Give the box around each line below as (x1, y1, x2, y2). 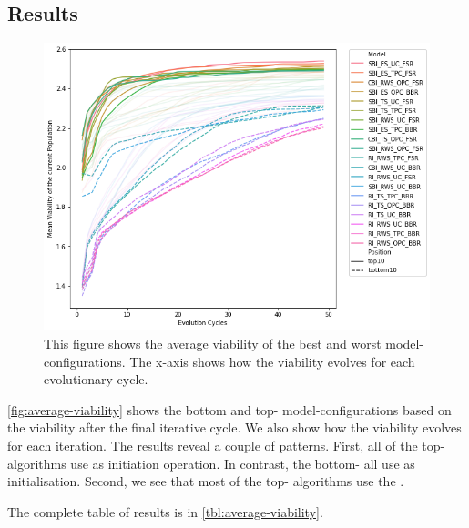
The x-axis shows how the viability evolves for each (129, 351, 415, 371)
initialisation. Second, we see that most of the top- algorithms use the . (7, 472, 404, 491)
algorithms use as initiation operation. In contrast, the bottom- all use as (7, 453, 415, 472)
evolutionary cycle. (44, 370, 148, 389)
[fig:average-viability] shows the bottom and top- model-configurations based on (7, 400, 452, 419)
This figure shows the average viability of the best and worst (44, 334, 382, 352)
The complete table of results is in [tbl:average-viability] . (7, 502, 323, 521)
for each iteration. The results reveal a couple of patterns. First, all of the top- (7, 435, 445, 454)
